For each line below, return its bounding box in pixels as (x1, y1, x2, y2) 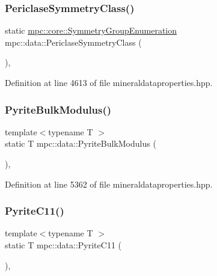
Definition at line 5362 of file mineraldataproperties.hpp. (5, 177, 213, 190)
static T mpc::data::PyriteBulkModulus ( (5, 137, 156, 150)
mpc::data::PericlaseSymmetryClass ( (5, 35, 142, 48)
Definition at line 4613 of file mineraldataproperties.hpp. (5, 76, 213, 88)
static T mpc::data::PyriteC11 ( (5, 239, 121, 251)
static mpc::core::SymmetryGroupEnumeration (5, 24, 177, 37)
